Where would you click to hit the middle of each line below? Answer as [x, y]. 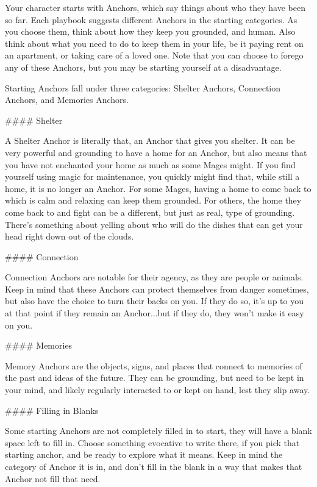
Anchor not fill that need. [53, 478]
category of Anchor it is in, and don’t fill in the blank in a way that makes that [154, 466]
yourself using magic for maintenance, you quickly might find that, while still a [152, 176]
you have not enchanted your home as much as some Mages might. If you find [150, 164]
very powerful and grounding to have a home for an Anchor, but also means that [156, 152]
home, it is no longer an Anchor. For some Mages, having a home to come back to [158, 188]
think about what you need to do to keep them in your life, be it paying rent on [154, 43]
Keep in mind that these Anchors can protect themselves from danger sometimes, [157, 289]
